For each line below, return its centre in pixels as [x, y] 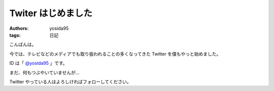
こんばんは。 [23, 44]
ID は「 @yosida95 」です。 [39, 63]
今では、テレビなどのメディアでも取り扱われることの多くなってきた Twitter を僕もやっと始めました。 [115, 54]
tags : [15, 35]
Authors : [19, 28]
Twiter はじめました [51, 13]
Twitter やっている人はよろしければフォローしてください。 [70, 81]
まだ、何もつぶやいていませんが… [44, 72]
